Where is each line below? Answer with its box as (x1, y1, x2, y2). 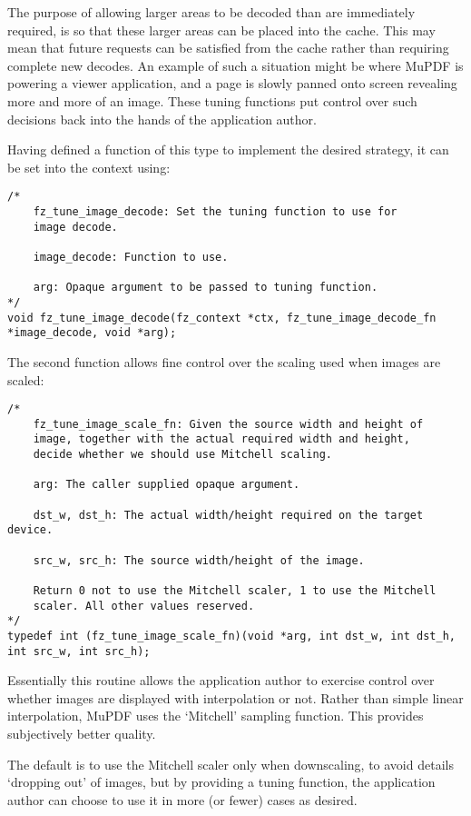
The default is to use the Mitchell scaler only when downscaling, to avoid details (7, 754, 454, 773)
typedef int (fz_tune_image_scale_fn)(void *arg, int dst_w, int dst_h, (7, 629, 456, 642)
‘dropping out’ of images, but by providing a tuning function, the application (7, 772, 436, 791)
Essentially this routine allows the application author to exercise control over (7, 671, 435, 690)
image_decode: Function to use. (33, 250, 229, 264)
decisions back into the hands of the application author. (7, 109, 317, 128)
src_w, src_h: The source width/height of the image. (33, 553, 365, 567)
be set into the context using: (7, 157, 171, 176)
